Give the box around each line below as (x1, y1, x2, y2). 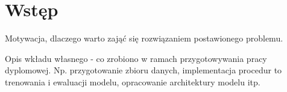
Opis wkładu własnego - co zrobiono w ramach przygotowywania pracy (5, 52, 267, 64)
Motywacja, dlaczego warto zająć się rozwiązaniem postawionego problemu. (5, 32, 283, 44)
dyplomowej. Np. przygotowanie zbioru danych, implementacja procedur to (5, 64, 282, 76)
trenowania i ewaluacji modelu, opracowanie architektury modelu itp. (5, 75, 260, 88)
